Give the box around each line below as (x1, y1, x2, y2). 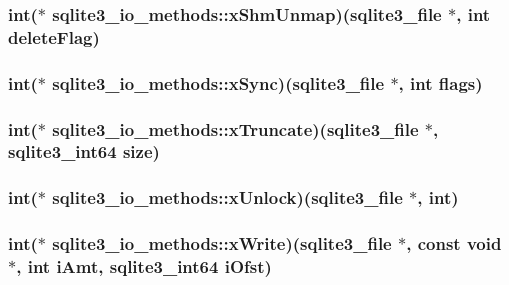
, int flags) (398, 70, 483, 95)
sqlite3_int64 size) (8, 139, 160, 164)
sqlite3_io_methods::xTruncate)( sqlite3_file (52, 116, 419, 141)
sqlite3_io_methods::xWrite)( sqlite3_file (52, 231, 392, 256)
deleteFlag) (8, 24, 100, 49)
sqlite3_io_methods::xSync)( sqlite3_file (52, 70, 385, 95)
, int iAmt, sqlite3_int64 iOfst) (16, 254, 272, 279)
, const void (406, 231, 502, 256)
